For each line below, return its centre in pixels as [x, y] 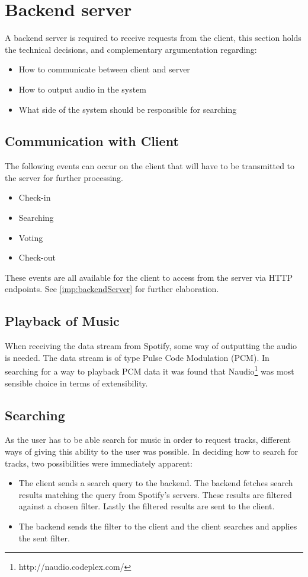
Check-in [35, 197]
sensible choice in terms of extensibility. [76, 383]
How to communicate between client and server [104, 69]
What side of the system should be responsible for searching [128, 109]
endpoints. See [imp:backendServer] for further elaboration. [112, 289]
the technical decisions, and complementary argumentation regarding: [131, 49]
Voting [31, 237]
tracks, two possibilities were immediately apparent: [99, 463]
